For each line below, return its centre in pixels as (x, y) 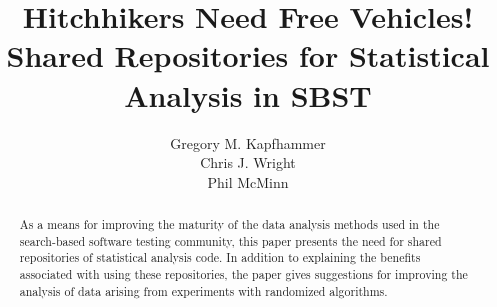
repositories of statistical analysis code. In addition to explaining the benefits (220, 257)
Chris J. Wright (248, 162)
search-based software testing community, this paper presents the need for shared (230, 240)
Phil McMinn (248, 181)
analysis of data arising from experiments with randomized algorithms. (203, 290)
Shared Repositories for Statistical (248, 55)
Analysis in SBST (248, 94)
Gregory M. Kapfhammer (248, 142)
